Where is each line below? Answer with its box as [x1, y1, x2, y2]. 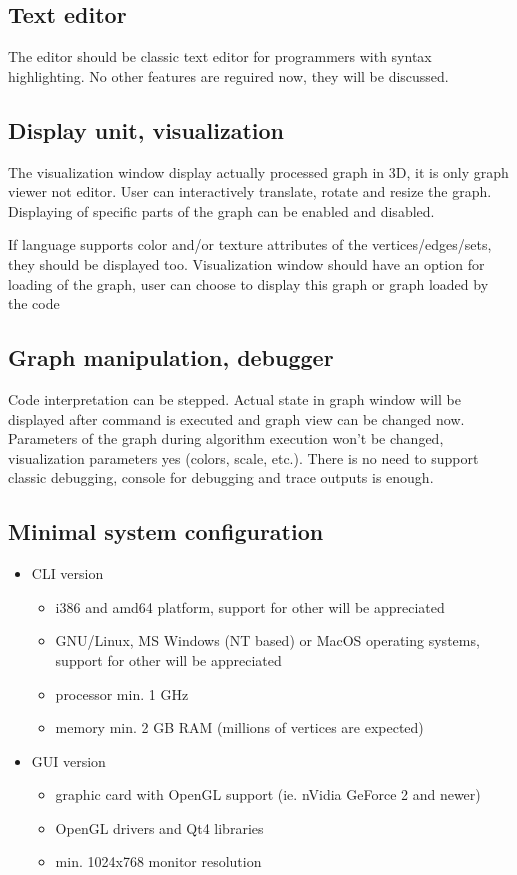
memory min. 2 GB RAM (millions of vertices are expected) [55, 717, 424, 738]
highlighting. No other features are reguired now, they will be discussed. [8, 65, 449, 86]
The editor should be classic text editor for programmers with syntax [8, 46, 432, 67]
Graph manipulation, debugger [8, 342, 334, 373]
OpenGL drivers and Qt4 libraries [55, 817, 264, 838]
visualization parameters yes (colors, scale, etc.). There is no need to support [8, 447, 479, 468]
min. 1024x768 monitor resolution [55, 851, 262, 872]
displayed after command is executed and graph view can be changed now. [8, 408, 465, 429]
